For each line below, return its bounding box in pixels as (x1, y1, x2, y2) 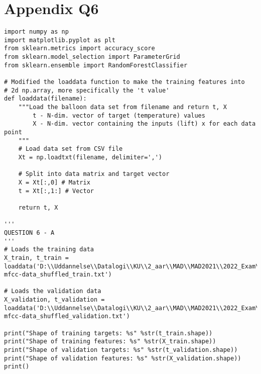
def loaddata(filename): (4, 95, 87, 103)
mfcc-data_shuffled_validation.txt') (4, 313, 130, 320)
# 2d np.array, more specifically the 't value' (4, 86, 170, 94)
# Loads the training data (4, 246, 94, 253)
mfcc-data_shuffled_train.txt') (4, 271, 112, 278)
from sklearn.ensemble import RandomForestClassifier (4, 61, 188, 69)
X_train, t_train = (4, 254, 69, 261)
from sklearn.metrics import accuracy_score (4, 45, 155, 52)
